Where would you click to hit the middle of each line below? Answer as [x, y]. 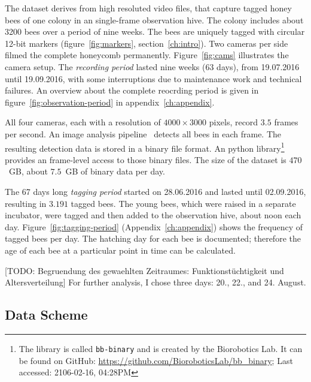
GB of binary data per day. [115, 171]
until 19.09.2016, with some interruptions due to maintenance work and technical [153, 78]
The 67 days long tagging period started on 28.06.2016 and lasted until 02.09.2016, [155, 191]
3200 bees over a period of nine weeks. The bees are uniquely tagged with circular [155, 31]
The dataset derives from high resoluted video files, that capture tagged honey [148, 8]
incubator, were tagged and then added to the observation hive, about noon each [153, 215]
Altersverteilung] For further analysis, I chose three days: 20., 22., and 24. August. [155, 282]
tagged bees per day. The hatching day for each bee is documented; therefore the [153, 238]
